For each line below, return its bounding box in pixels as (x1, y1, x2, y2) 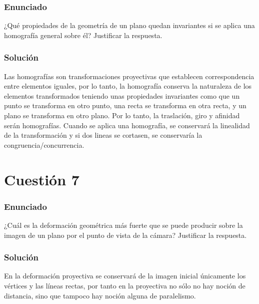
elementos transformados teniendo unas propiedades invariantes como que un (4, 90, 240, 101)
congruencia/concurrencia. (4, 139, 84, 150)
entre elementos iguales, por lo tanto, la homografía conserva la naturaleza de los (4, 81, 252, 91)
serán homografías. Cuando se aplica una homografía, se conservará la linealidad (4, 120, 250, 130)
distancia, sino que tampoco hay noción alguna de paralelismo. (4, 290, 196, 300)
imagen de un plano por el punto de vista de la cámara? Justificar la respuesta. (4, 229, 247, 240)
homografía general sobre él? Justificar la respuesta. (4, 30, 162, 40)
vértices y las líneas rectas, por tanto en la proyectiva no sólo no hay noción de (4, 280, 245, 290)
